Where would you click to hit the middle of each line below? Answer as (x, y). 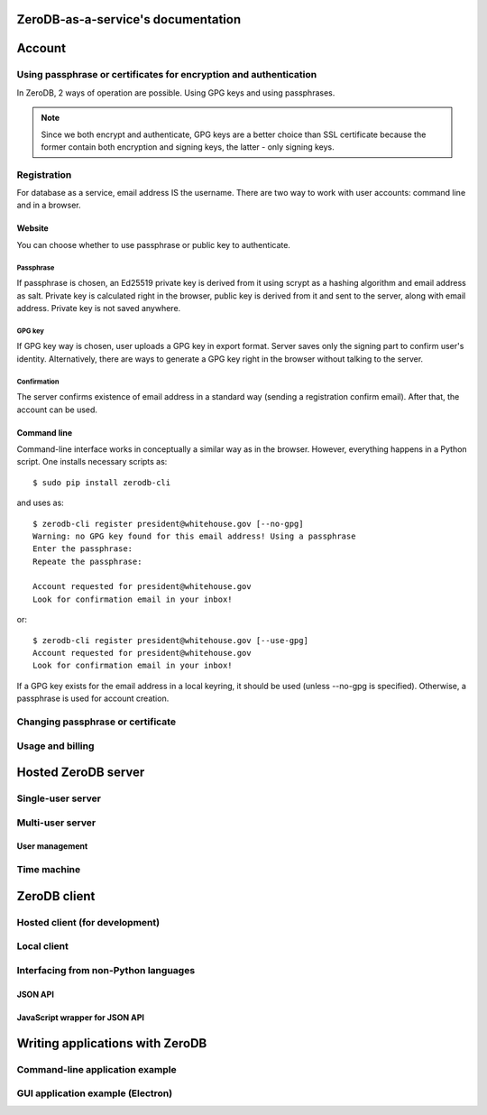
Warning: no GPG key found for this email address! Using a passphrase (194, 536)
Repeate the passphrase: (87, 561)
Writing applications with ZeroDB (112, 1043)
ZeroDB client (56, 896)
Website (32, 228)
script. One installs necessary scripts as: (92, 462)
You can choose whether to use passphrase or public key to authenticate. (153, 244)
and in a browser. (49, 205)
